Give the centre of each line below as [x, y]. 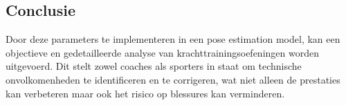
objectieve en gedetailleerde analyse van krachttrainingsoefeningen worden [162, 52]
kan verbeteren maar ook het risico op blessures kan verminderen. [145, 93]
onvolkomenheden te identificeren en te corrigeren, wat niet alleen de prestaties [173, 79]
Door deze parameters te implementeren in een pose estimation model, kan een [173, 39]
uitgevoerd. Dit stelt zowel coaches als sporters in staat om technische [154, 66]
